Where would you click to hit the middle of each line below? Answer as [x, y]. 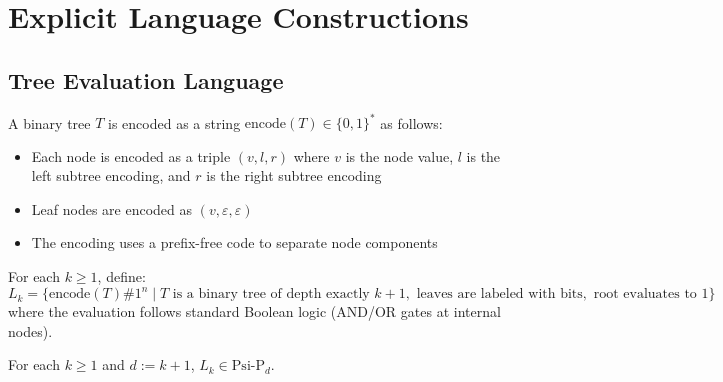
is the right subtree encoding [294, 175]
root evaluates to [645, 294]
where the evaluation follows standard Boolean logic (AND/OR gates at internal [254, 311]
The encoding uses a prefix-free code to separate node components [234, 242]
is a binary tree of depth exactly [271, 294]
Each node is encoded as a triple [131, 155]
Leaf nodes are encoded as [111, 208]
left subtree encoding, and [111, 175]
